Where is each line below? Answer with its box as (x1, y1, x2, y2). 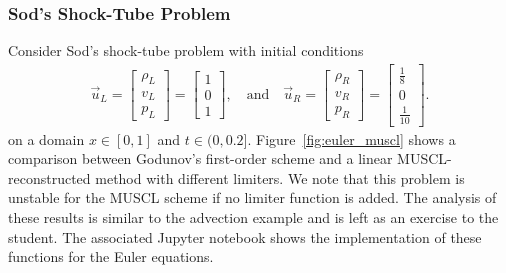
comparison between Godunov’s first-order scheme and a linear (8, 148, 393, 169)
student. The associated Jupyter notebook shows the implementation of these (8, 226, 482, 247)
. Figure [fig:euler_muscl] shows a (247, 128, 456, 149)
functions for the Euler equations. (8, 246, 214, 267)
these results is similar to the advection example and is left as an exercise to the (8, 207, 499, 227)
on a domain (8, 128, 85, 149)
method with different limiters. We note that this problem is (95, 167, 465, 188)
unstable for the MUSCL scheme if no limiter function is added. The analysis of (8, 187, 497, 208)
